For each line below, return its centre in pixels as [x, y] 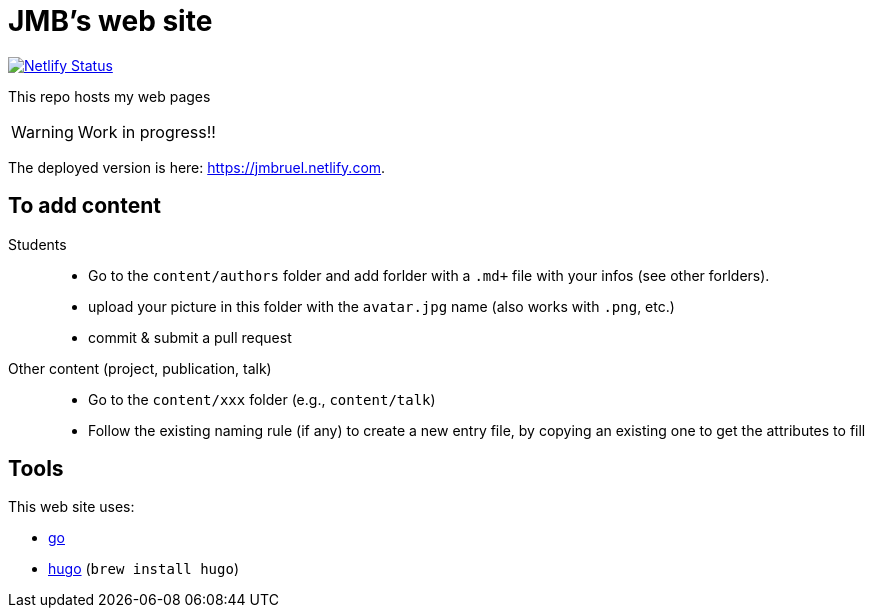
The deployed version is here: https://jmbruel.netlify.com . [197, 167]
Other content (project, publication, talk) [140, 368]
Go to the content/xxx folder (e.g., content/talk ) [262, 399]
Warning [42, 131]
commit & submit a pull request [190, 337]
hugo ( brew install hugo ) [143, 569]
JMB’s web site [110, 21]
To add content [84, 206]
